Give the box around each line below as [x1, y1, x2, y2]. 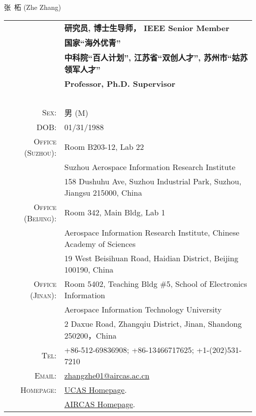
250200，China [64, 329, 117, 341]
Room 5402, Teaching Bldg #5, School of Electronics [64, 277, 247, 289]
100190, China [64, 263, 114, 275]
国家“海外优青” [64, 36, 121, 48]
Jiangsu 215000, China [64, 186, 142, 198]
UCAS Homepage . [64, 383, 127, 395]
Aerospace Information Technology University [64, 303, 222, 315]
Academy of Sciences [64, 238, 136, 249]
